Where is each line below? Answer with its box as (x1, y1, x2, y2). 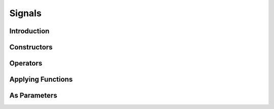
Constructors (9, 43, 53, 51)
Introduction (9, 27, 50, 35)
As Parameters (9, 91, 58, 100)
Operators (9, 59, 43, 68)
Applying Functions (9, 75, 73, 84)
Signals (9, 8, 42, 19)
